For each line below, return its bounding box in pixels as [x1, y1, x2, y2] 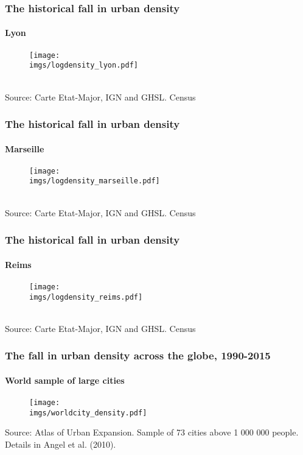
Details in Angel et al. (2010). [5, 437, 116, 450]
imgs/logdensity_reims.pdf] [29, 292, 143, 302]
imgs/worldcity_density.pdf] [29, 408, 147, 417]
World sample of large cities [5, 373, 125, 386]
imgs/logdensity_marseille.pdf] [29, 177, 160, 186]
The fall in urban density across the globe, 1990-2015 [5, 348, 271, 363]
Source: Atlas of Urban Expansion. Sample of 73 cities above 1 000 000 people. [5, 426, 299, 439]
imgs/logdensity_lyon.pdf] [29, 61, 138, 70]
